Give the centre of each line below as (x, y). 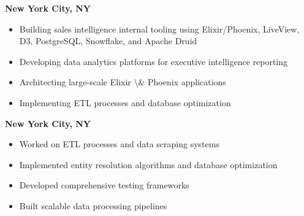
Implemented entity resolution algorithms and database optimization (148, 164)
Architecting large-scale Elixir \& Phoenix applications (123, 82)
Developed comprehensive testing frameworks (104, 185)
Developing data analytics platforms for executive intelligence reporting (154, 61)
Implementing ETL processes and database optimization (125, 102)
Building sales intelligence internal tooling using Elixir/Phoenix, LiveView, (159, 29)
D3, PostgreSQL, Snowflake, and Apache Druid (108, 41)
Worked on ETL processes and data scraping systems (119, 144)
